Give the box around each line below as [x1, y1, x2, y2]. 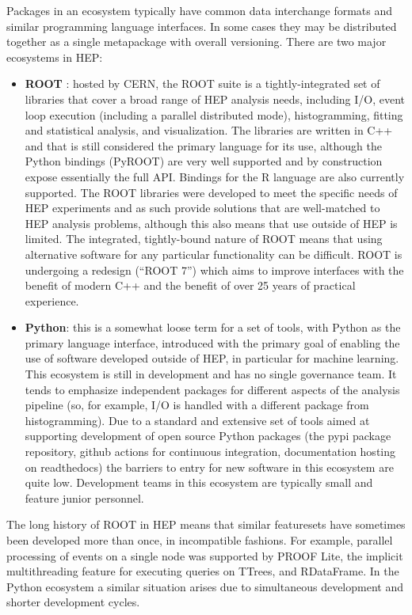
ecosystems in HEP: [6, 48, 103, 65]
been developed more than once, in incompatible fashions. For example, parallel [6, 532, 393, 548]
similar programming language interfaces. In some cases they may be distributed [6, 17, 397, 34]
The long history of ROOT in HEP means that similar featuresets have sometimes [6, 516, 406, 533]
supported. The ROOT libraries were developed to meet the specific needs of [25, 184, 398, 200]
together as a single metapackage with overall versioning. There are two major [6, 33, 387, 50]
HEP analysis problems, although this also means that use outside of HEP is [25, 214, 398, 231]
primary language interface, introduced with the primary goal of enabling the [25, 334, 400, 351]
